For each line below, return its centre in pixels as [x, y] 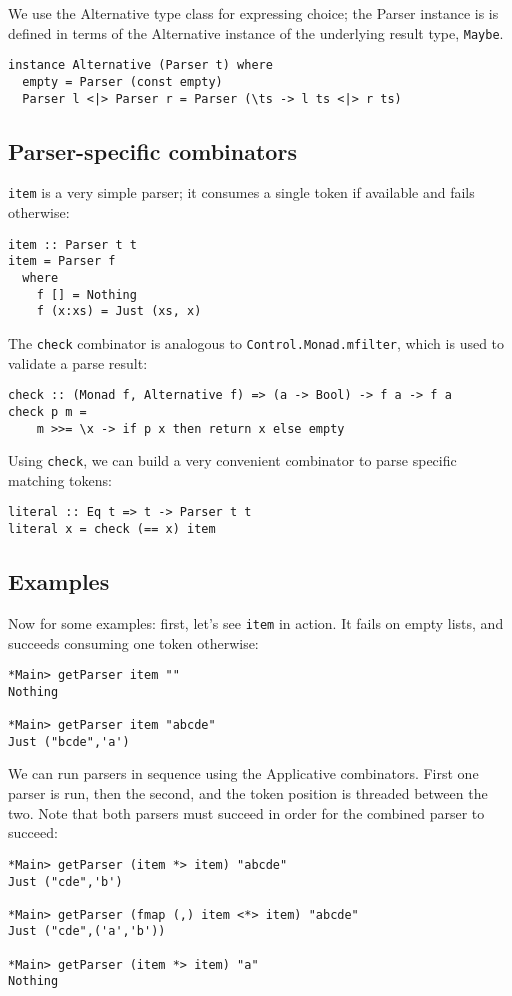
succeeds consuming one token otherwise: [133, 642]
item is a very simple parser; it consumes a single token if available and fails [241, 192]
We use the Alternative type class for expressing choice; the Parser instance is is [253, 13]
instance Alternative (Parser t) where [140, 65]
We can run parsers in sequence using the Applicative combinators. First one [243, 773]
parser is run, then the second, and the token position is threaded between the [248, 793]
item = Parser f [62, 261]
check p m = [47, 411]
